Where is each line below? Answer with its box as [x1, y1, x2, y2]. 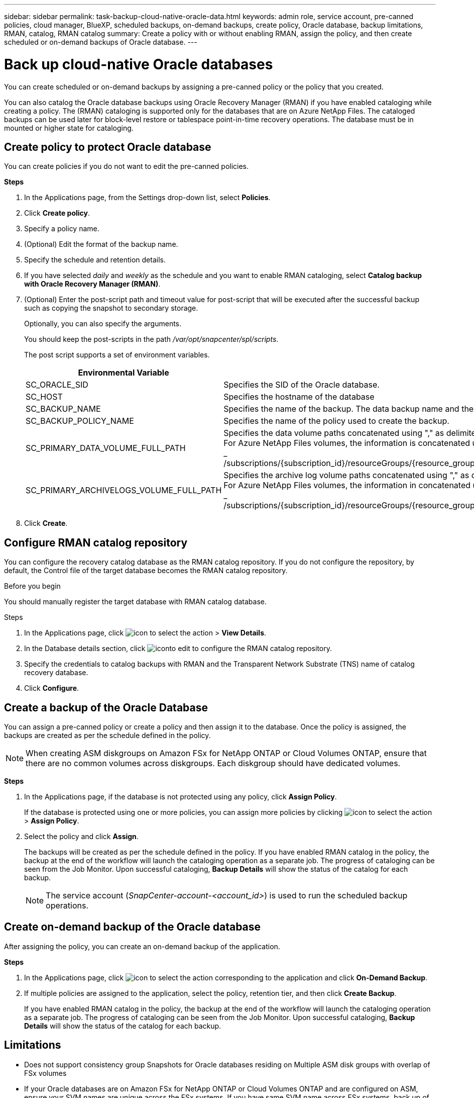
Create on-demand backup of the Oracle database [4, 921, 261, 934]
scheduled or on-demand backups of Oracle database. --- [4, 38, 197, 46]
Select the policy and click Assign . [24, 832, 139, 841]
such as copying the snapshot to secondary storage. [24, 304, 198, 313]
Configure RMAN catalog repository [4, 536, 188, 549]
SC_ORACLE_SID [26, 380, 88, 390]
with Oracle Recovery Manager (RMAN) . [24, 280, 161, 289]
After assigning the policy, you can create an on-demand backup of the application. [4, 942, 280, 951]
